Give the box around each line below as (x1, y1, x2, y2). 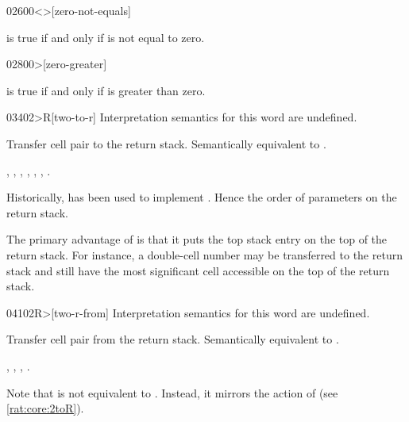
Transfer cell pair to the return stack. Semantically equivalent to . (6, 135, 326, 152)
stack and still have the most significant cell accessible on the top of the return (6, 262, 390, 278)
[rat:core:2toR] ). (6, 400, 84, 416)
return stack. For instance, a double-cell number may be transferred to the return (6, 246, 403, 263)
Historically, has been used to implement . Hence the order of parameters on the (6, 189, 397, 205)
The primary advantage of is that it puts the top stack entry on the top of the (6, 231, 388, 247)
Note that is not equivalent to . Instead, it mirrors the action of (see (6, 384, 338, 401)
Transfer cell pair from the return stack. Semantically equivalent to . (6, 331, 339, 347)
